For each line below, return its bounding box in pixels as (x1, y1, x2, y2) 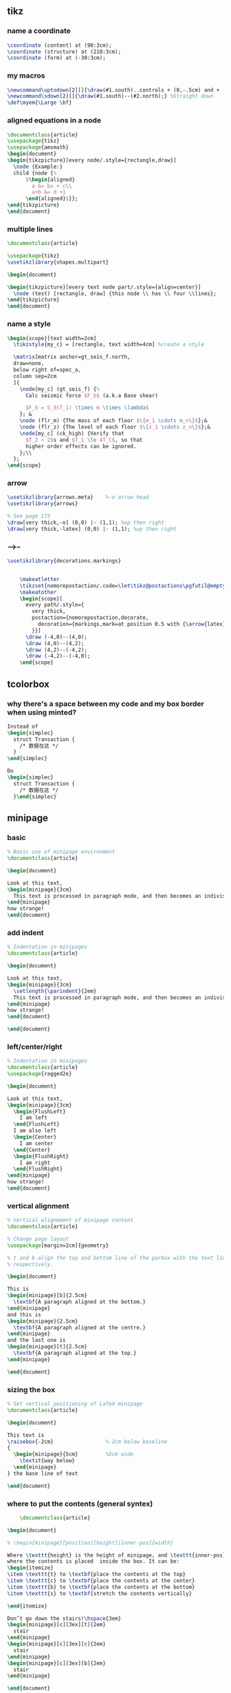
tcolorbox (7, 678, 50, 690)
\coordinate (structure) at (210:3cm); (7, 48, 122, 55)
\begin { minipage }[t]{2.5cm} (7, 1343, 88, 1350)
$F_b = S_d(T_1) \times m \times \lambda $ (25, 404, 149, 412)
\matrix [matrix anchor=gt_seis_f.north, (13, 354, 131, 361)
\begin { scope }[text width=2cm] (7, 335, 97, 341)
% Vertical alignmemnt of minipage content (7, 1217, 134, 1224)
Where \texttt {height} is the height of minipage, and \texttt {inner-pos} (7, 1552, 226, 1559)
